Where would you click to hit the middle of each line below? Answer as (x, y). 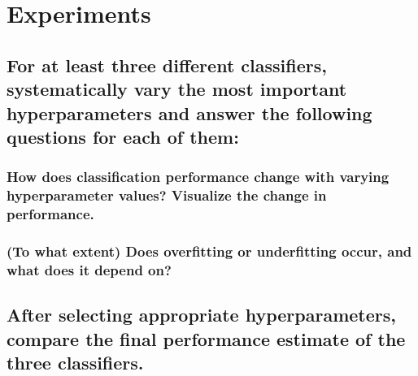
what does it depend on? (89, 269)
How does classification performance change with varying (198, 177)
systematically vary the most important (177, 89)
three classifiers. (75, 362)
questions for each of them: (123, 136)
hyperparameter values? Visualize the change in (167, 195)
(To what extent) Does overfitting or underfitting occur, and (209, 251)
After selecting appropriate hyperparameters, (201, 315)
